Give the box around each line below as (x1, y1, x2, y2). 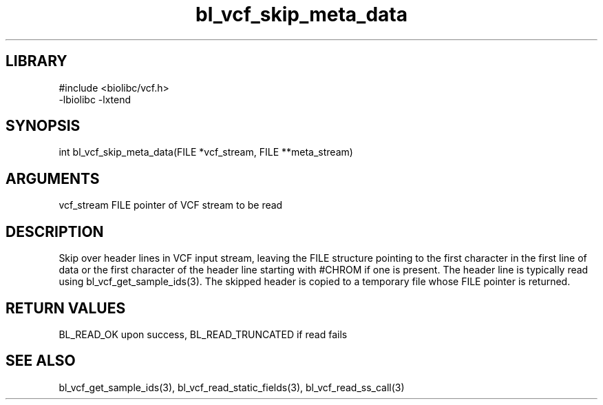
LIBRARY (6, 52, 67, 70)
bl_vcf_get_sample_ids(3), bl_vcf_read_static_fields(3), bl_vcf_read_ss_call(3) (59, 381, 405, 393)
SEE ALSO (6, 352, 76, 370)
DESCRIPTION (6, 222, 104, 240)
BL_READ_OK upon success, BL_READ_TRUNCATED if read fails (59, 328, 348, 340)
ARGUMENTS (6, 169, 100, 187)
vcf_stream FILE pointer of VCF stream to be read (59, 199, 283, 211)
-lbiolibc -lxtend (59, 93, 131, 105)
